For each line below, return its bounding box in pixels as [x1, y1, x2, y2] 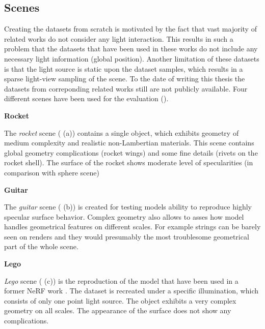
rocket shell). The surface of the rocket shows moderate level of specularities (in [4, 157, 253, 168]
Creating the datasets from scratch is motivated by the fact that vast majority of [4, 23, 257, 34]
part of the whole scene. [4, 241, 78, 252]
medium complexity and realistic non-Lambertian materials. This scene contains [4, 137, 254, 148]
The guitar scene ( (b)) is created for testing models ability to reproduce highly [4, 201, 252, 212]
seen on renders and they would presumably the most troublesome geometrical [4, 231, 249, 242]
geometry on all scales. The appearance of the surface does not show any [4, 305, 231, 316]
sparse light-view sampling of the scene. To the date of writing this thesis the [4, 73, 245, 84]
